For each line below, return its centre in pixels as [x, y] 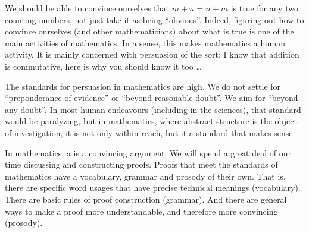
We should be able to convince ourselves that [87, 8]
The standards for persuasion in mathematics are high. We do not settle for [143, 86]
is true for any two [264, 8]
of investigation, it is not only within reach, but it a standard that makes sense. [150, 132]
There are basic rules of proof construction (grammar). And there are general [146, 199]
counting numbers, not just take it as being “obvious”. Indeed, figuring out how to [154, 19]
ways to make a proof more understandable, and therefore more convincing [141, 211]
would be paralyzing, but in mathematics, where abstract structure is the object [151, 121]
